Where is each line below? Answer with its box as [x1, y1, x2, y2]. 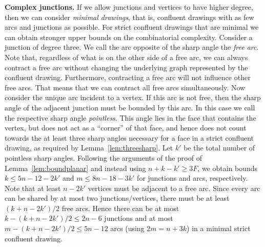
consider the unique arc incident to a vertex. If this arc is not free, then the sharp [5, 92, 261, 103]
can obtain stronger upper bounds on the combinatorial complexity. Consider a [5, 31, 253, 42]
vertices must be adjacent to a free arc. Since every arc [88, 182, 260, 193]
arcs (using [110, 223, 145, 234]
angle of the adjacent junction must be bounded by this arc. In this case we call [5, 102, 255, 112]
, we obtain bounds [197, 162, 258, 173]
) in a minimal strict [187, 223, 251, 234]
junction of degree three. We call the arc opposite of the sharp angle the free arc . [5, 42, 259, 52]
